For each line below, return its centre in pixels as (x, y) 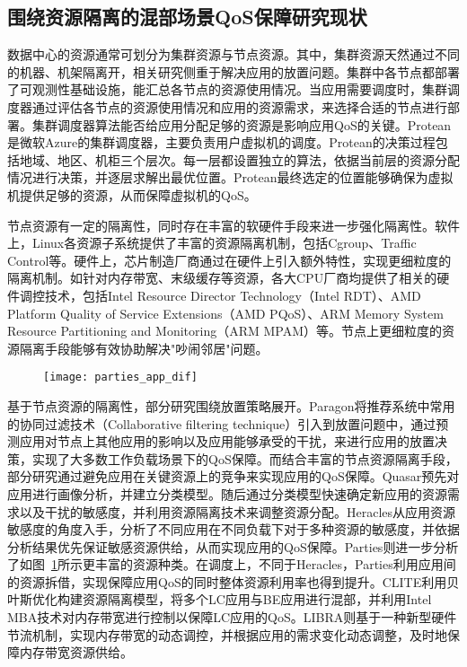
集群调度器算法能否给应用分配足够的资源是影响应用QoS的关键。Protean (242, 124)
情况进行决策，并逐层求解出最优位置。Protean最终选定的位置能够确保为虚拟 (230, 177)
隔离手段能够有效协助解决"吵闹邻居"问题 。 (144, 348)
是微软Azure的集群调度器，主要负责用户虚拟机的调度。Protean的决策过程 (221, 142)
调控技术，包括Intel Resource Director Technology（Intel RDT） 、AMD (220, 295)
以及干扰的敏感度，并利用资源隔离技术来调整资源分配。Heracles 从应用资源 (238, 511)
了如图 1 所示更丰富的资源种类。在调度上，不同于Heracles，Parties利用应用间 (232, 564)
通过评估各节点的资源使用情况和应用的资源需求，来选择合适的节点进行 (239, 106)
